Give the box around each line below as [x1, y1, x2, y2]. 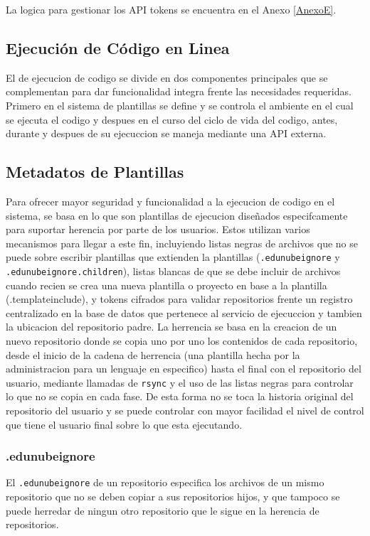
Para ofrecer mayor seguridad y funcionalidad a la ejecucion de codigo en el [6, 193, 335, 208]
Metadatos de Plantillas [6, 161, 184, 183]
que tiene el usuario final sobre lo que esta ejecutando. [6, 417, 243, 432]
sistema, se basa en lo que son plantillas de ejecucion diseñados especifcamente [6, 208, 348, 223]
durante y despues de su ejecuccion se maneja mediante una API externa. [6, 126, 327, 141]
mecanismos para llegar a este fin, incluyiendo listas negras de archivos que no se [6, 235, 358, 250]
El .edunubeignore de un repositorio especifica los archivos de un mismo [6, 475, 324, 490]
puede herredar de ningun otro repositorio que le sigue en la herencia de [6, 503, 319, 518]
